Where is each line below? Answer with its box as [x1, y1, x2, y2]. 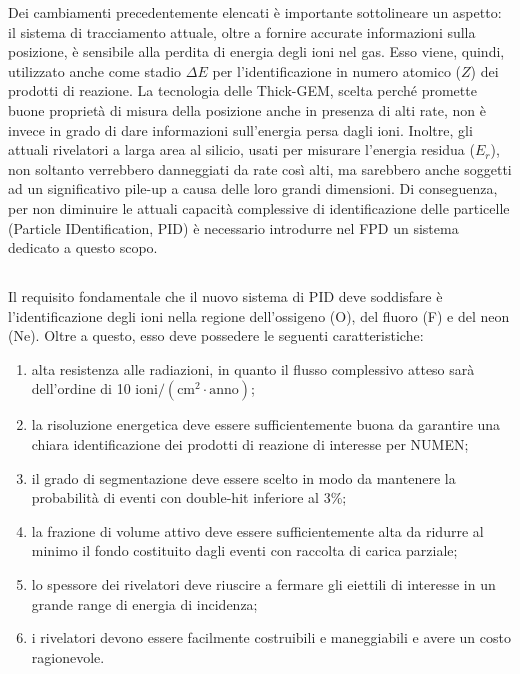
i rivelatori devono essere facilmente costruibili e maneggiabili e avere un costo [31, 627, 511, 648]
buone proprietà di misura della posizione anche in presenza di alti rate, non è [8, 99, 487, 120]
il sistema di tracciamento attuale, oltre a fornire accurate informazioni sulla [8, 21, 476, 42]
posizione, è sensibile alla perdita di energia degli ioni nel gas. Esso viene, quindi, [8, 41, 505, 62]
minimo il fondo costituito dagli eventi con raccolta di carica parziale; [31, 540, 458, 561]
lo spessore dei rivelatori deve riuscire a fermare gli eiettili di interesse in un [31, 574, 496, 595]
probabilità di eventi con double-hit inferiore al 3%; [31, 487, 347, 508]
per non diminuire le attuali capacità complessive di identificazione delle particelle [8, 197, 510, 218]
